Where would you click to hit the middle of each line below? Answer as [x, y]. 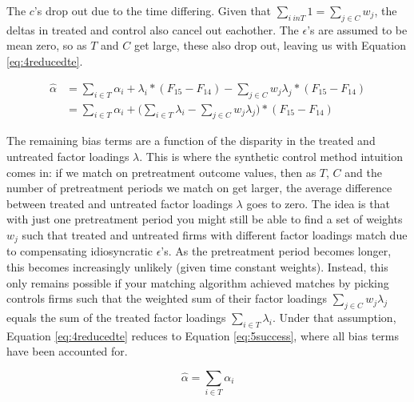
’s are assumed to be [357, 29]
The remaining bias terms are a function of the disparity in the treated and [191, 141]
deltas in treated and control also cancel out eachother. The [153, 29]
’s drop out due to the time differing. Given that [153, 10]
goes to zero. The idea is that [318, 203]
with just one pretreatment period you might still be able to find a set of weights [205, 219]
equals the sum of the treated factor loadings [116, 318]
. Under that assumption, [334, 318]
